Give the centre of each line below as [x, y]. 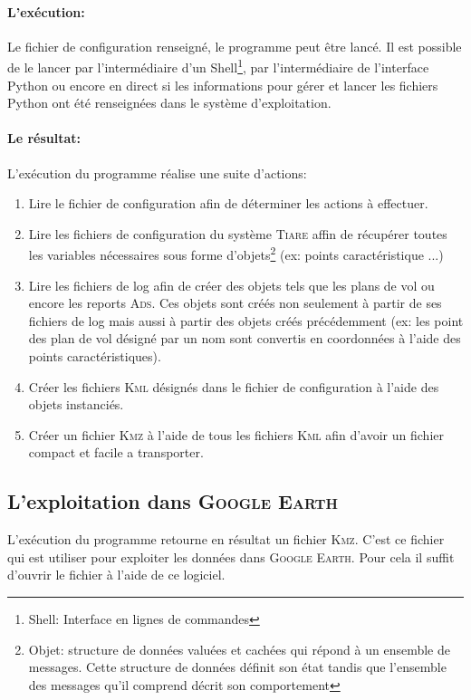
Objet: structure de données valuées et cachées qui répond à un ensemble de [239, 649]
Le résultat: [44, 138]
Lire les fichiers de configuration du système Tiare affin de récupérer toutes [238, 233]
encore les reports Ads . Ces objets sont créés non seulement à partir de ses [235, 303]
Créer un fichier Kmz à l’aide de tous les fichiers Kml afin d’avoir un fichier [236, 434]
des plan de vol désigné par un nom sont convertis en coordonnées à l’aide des [245, 338]
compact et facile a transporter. [116, 452]
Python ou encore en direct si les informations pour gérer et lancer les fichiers [223, 85]
